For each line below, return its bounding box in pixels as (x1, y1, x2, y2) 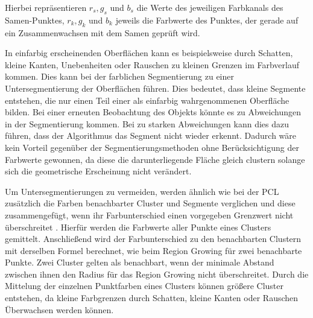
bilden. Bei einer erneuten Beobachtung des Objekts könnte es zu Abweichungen (5, 106, 302, 118)
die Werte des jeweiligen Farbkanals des (136, 1, 283, 13)
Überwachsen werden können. (5, 303, 114, 316)
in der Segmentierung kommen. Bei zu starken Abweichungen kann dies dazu (5, 117, 289, 130)
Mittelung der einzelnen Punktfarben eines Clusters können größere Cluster (5, 279, 283, 292)
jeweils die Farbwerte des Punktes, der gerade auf (115, 13, 299, 26)
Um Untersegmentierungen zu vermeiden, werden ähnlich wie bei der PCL (5, 185, 279, 197)
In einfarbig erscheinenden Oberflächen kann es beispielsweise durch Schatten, (5, 46, 293, 59)
